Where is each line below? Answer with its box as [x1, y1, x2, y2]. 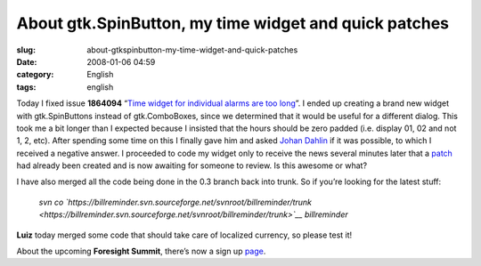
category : [16, 69, 54, 80]
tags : [16, 81, 37, 93]
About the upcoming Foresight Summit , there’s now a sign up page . [16, 246, 266, 257]
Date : [16, 56, 37, 67]
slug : [16, 44, 36, 55]
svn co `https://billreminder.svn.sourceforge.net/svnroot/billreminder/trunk [38, 197, 312, 207]
